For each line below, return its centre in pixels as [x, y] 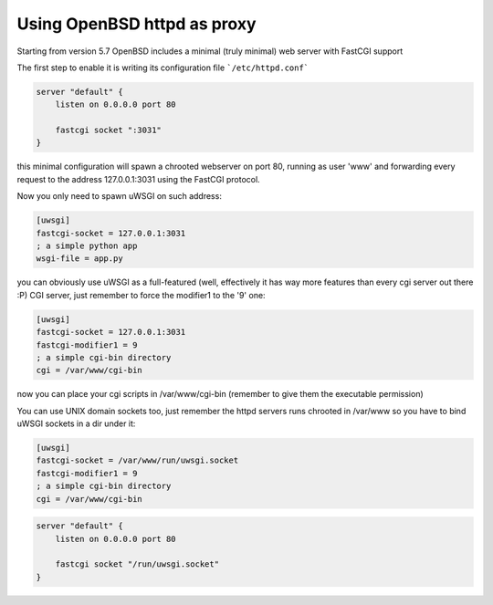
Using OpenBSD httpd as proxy [136, 24]
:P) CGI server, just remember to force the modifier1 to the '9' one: [141, 295]
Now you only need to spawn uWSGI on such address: [120, 196]
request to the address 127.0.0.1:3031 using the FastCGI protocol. [138, 179]
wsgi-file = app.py [79, 259]
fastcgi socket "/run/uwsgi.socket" [137, 564]
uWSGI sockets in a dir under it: [76, 423]
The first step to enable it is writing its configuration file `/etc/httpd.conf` [163, 68]
